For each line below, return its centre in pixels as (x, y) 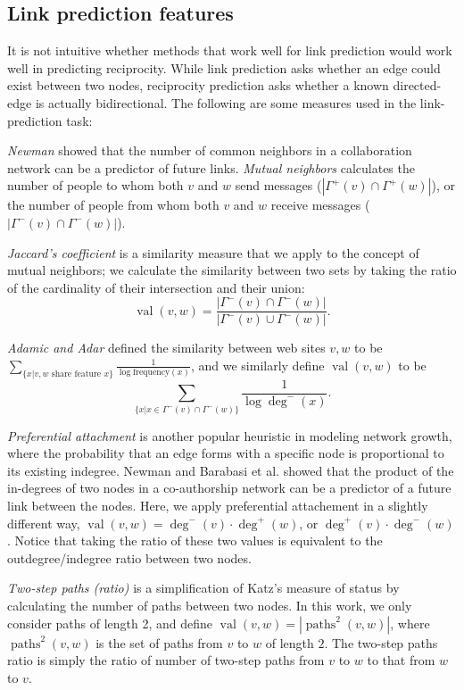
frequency (152, 373)
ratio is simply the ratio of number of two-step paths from (166, 660)
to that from (401, 660)
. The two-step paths (381, 642)
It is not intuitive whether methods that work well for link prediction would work (230, 50)
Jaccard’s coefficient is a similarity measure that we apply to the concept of (213, 252)
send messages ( (278, 185)
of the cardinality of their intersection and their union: (156, 287)
